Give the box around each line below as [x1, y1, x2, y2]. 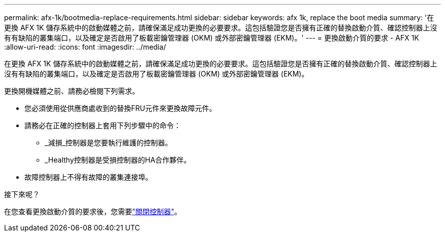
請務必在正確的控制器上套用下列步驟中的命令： [24, 121, 181, 130]
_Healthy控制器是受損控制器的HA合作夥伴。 [45, 155, 191, 164]
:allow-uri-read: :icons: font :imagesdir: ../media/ [4, 43, 166, 51]
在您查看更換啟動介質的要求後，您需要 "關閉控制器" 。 [4, 207, 182, 216]
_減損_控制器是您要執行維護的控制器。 [45, 138, 172, 147]
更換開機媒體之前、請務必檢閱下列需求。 [4, 87, 139, 95]
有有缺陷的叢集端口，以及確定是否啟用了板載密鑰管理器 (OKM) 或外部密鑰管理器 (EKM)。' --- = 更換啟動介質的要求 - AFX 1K [4, 33, 419, 42]
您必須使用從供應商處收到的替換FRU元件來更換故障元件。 [24, 104, 216, 112]
